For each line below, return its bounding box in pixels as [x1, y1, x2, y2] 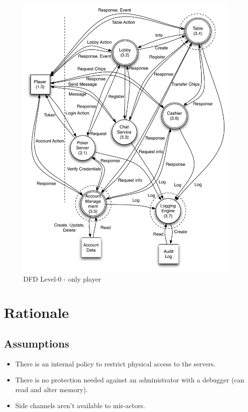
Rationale [4, 302, 69, 322]
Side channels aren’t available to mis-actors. [15, 400, 146, 411]
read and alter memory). [15, 384, 88, 394]
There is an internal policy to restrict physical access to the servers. [15, 358, 216, 368]
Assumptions [4, 335, 70, 350]
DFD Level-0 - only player [23, 274, 101, 284]
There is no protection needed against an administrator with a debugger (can [15, 375, 245, 385]
